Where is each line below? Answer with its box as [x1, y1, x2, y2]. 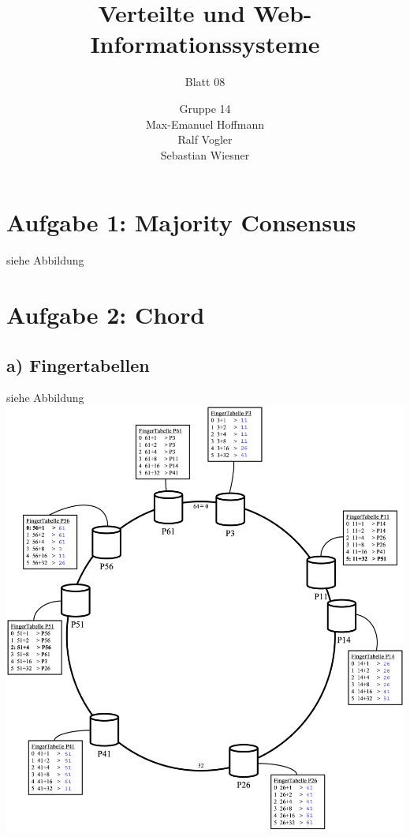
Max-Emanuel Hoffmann [146, 115, 264, 132]
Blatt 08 [184, 73, 225, 90]
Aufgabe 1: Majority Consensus [6, 206, 356, 238]
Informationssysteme [90, 28, 320, 60]
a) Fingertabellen [6, 352, 150, 377]
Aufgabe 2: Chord [6, 298, 205, 330]
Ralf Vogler [177, 131, 233, 148]
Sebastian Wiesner [160, 146, 250, 163]
